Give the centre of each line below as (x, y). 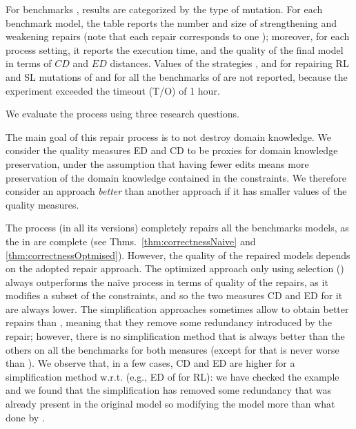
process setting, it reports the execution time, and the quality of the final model (175, 49)
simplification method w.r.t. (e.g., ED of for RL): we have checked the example (172, 376)
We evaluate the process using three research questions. (122, 114)
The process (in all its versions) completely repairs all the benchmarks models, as (177, 228)
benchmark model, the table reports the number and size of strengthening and (171, 22)
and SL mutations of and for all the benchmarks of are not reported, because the (177, 76)
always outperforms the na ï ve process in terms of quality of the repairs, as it (167, 282)
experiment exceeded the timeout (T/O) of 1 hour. (113, 90)
